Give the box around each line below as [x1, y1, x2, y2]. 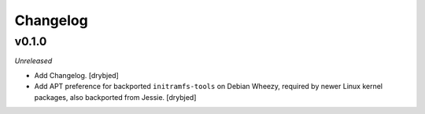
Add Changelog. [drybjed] [34, 70, 120, 80]
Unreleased [14, 56, 53, 66]
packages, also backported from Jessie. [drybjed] [34, 92, 197, 102]
